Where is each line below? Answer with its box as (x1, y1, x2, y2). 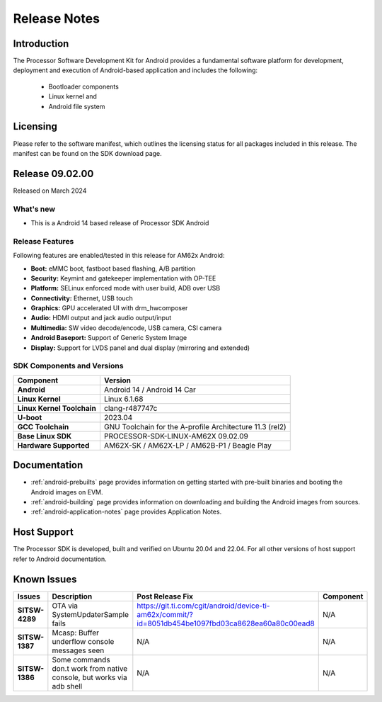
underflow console (52, 636, 115, 646)
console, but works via (52, 672, 127, 682)
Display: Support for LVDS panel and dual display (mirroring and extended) (30, 344, 250, 352)
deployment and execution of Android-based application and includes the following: (13, 66, 258, 74)
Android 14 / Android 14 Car (103, 385, 196, 395)
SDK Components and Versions (13, 361, 124, 371)
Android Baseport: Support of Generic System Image (30, 334, 187, 342)
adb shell (52, 681, 83, 691)
